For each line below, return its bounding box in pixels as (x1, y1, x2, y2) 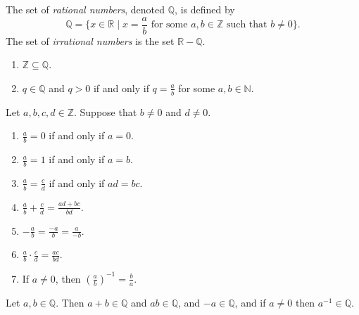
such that (226, 20, 267, 30)
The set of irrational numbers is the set (6, 33, 175, 48)
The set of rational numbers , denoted (6, 2, 165, 16)
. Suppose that (73, 104, 137, 119)
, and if (234, 295, 266, 309)
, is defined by (175, 2, 235, 16)
